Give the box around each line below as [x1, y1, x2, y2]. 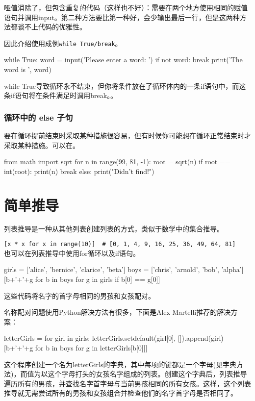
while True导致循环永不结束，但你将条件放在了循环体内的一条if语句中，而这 [4, 80, 246, 91]
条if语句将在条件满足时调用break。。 [4, 90, 118, 100]
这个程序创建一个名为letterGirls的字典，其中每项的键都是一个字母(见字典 [4, 359, 236, 369]
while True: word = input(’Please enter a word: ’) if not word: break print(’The [4, 54, 243, 65]
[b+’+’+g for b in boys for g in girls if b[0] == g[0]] [4, 274, 160, 284]
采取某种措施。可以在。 [4, 140, 79, 150]
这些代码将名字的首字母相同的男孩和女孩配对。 [4, 290, 155, 301]
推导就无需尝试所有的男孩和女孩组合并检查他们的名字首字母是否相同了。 [4, 388, 237, 398]
